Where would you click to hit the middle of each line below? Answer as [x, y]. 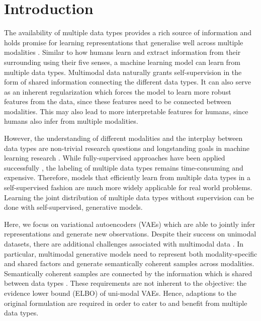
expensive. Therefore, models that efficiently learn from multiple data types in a [127, 177]
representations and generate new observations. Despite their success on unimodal [130, 234]
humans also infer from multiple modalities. [71, 121]
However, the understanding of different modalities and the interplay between [123, 138]
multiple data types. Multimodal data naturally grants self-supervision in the [123, 72]
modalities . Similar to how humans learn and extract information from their [122, 52]
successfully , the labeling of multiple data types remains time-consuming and [124, 167]
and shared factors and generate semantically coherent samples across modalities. [129, 263]
